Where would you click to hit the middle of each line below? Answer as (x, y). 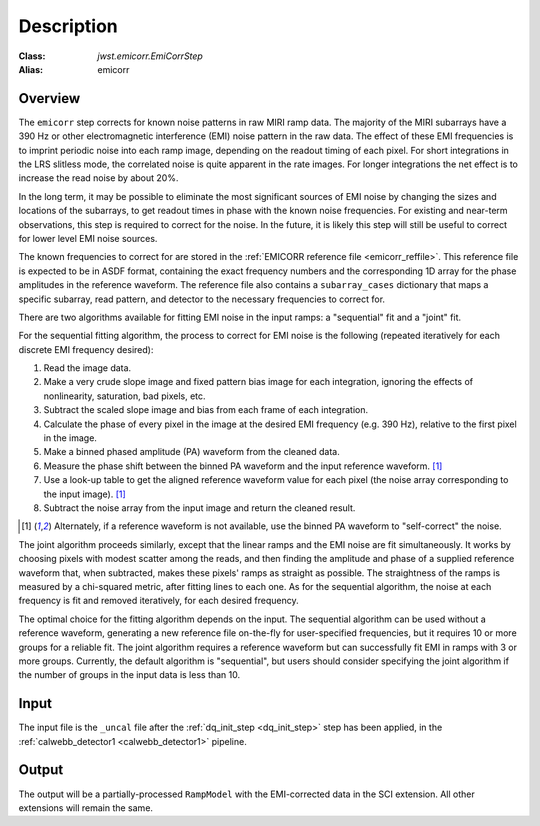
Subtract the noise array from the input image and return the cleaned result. (199, 508)
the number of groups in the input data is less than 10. (129, 675)
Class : (32, 56)
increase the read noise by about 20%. (98, 178)
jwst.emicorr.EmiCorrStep (150, 56)
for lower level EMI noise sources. (88, 238)
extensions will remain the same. (86, 807)
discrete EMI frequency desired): (86, 349)
